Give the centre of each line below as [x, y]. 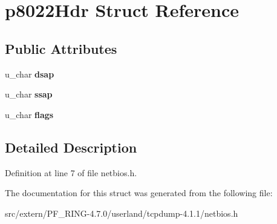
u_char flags [29, 114]
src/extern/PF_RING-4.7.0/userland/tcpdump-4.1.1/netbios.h [122, 213]
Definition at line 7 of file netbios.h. [71, 172]
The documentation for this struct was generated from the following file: [139, 193]
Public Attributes [61, 48]
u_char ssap [29, 94]
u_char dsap [30, 74]
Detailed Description [71, 147]
